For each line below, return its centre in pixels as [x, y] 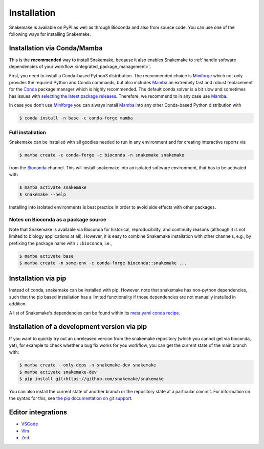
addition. [18, 304]
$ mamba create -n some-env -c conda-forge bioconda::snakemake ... [103, 263]
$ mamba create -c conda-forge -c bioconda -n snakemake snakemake [102, 155]
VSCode [30, 424]
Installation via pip [38, 279]
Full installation [28, 132]
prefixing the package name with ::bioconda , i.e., [60, 243]
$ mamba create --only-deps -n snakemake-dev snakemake [88, 365]
